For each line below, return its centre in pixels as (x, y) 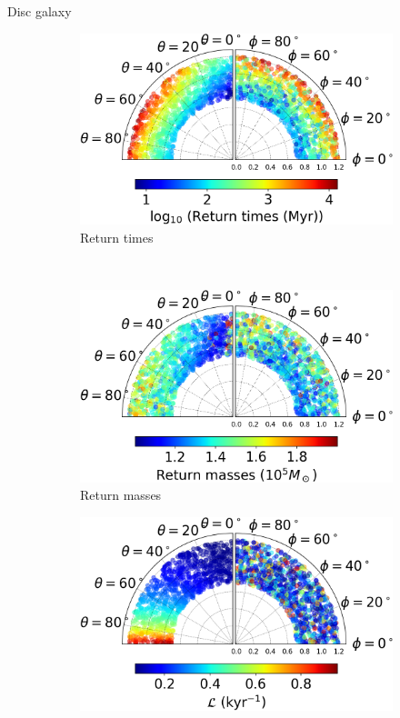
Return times (117, 238)
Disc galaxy (40, 11)
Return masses (121, 495)
